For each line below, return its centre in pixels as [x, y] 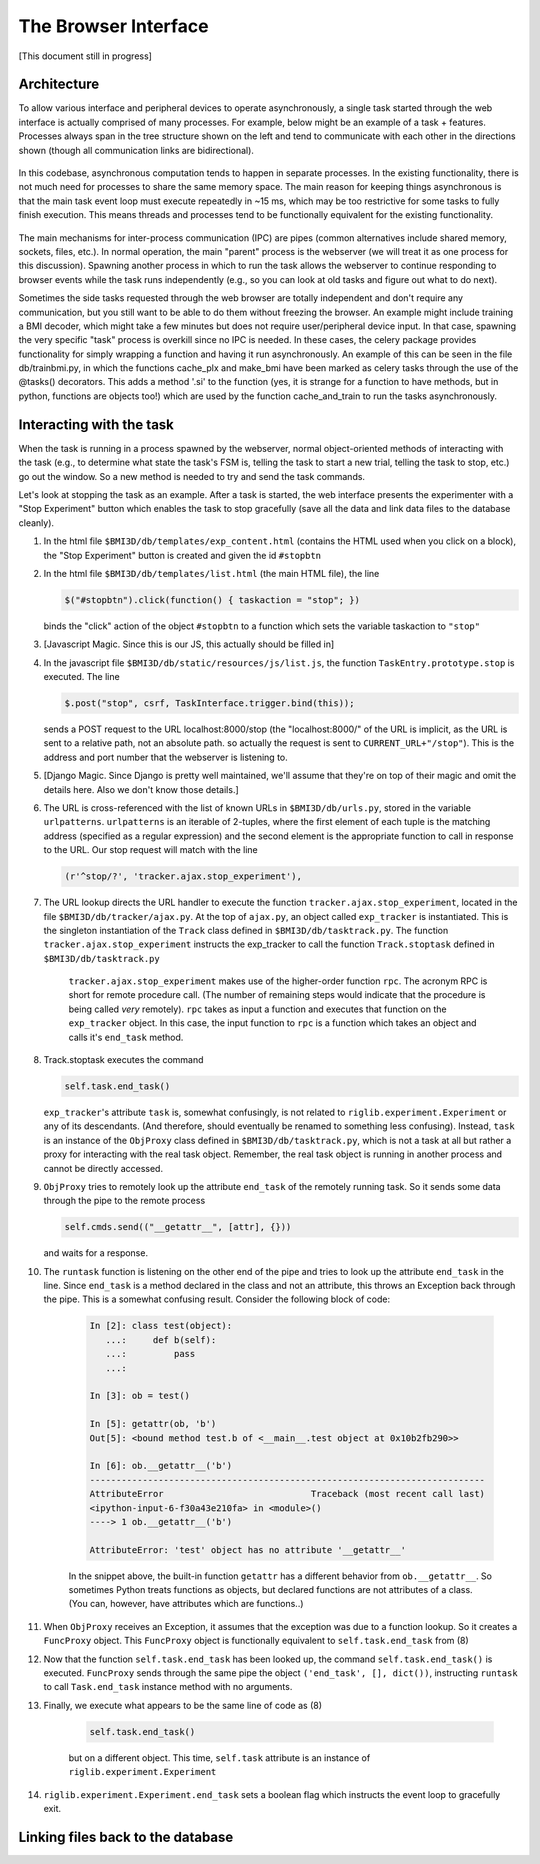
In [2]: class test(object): [161, 1326]
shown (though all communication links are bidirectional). [136, 150]
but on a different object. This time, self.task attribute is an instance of [219, 1757]
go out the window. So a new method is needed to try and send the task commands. [191, 476]
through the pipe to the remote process [124, 1201]
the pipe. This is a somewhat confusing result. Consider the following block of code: [216, 1299]
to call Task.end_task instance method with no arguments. [168, 1687]
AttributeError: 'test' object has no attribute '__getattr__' [248, 1549]
